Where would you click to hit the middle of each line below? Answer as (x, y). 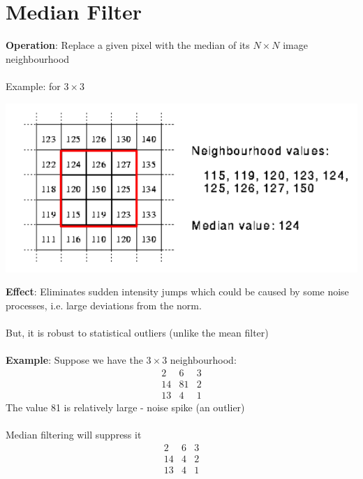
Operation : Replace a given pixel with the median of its (128, 45)
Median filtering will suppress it (74, 435)
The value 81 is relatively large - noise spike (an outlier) (125, 407)
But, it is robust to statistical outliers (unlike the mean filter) (137, 333)
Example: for (33, 86)
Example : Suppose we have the (74, 360)
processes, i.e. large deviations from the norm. (104, 305)
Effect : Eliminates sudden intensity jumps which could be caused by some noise (177, 292)
